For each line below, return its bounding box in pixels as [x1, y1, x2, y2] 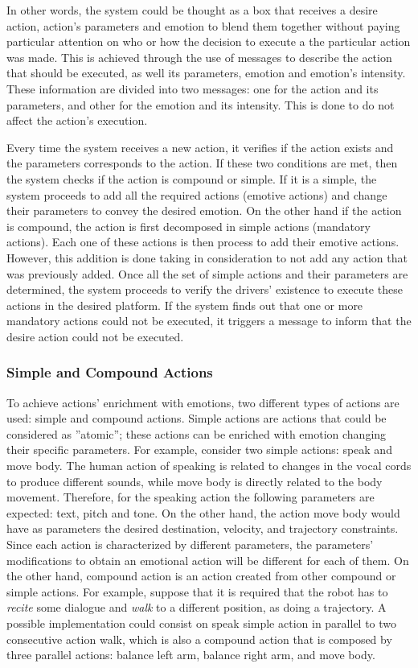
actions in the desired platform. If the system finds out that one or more [6, 296, 363, 313]
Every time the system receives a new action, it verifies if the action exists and [6, 138, 394, 155]
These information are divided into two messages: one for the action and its [6, 80, 379, 97]
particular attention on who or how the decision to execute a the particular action [6, 33, 411, 50]
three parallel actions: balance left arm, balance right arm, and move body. [6, 646, 375, 663]
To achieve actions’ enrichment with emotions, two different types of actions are [6, 394, 400, 410]
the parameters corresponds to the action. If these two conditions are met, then [6, 155, 398, 171]
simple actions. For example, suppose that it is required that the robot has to [6, 583, 388, 600]
